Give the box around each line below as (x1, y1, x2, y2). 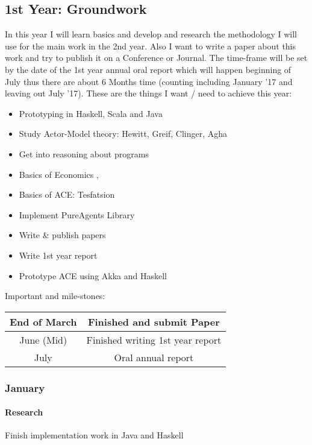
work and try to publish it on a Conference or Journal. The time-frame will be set (5, 51, 308, 64)
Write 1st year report (19, 248, 98, 261)
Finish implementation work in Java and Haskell (5, 429, 184, 441)
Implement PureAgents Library (19, 208, 135, 221)
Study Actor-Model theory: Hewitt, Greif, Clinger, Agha (19, 127, 228, 140)
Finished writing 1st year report (86, 332, 222, 347)
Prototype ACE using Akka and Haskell (19, 269, 167, 282)
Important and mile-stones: (5, 289, 105, 302)
